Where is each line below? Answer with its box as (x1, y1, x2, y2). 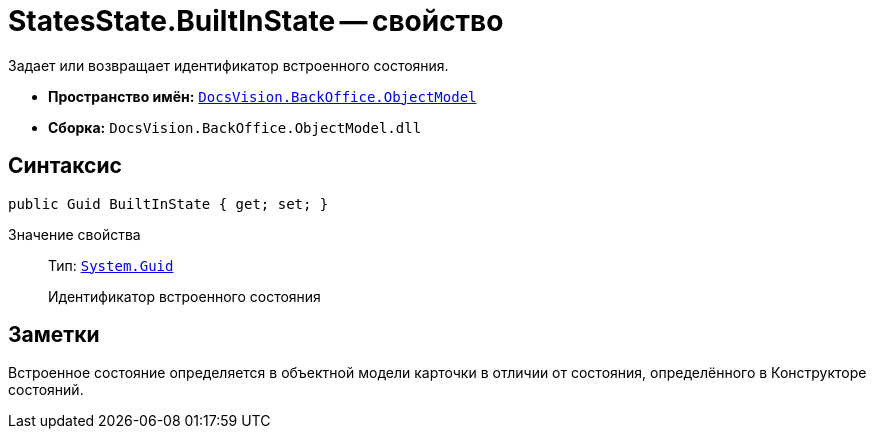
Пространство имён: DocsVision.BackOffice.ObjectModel (48, 87, 477, 105)
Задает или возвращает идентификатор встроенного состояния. (8, 56, 449, 74)
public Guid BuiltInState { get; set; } (8, 195, 329, 212)
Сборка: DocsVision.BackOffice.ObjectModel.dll (48, 118, 422, 136)
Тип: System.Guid (48, 256, 174, 274)
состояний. (8, 381, 84, 399)
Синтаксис (8, 153, 122, 179)
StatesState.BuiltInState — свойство (8, 4, 504, 38)
